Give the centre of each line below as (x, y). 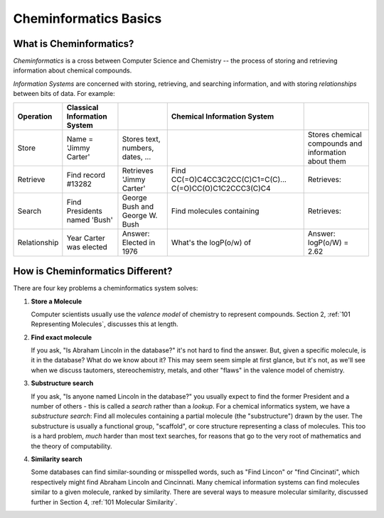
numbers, (138, 148)
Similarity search (57, 459)
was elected (87, 247)
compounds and (335, 144)
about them (327, 161)
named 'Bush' (90, 220)
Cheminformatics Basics (87, 18)
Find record (86, 175)
